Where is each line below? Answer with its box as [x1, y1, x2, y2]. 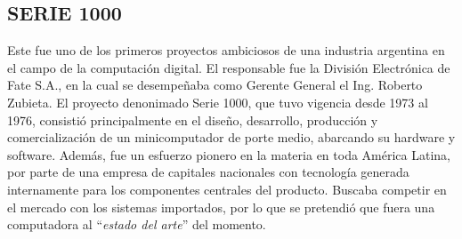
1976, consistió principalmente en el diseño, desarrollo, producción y [7, 110, 378, 129]
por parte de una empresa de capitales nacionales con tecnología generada [7, 163, 409, 181]
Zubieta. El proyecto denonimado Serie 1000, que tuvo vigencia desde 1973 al [7, 92, 428, 111]
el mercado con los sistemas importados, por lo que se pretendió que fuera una [7, 197, 435, 216]
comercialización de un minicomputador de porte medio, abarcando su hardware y [7, 128, 456, 147]
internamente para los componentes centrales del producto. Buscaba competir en [7, 179, 447, 198]
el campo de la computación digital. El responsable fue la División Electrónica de [7, 58, 450, 76]
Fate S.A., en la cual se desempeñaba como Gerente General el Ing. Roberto [7, 76, 423, 94]
